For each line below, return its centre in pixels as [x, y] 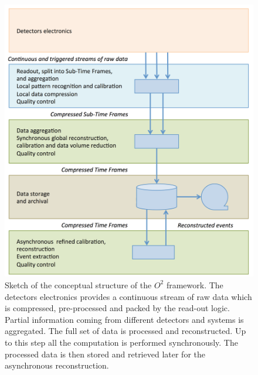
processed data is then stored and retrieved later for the [105, 354]
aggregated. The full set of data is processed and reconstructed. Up [125, 331]
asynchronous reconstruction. [57, 365]
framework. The [195, 284]
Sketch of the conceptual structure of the [78, 284]
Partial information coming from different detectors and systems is [124, 319]
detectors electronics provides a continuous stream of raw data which [128, 296]
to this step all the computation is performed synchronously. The [121, 342]
